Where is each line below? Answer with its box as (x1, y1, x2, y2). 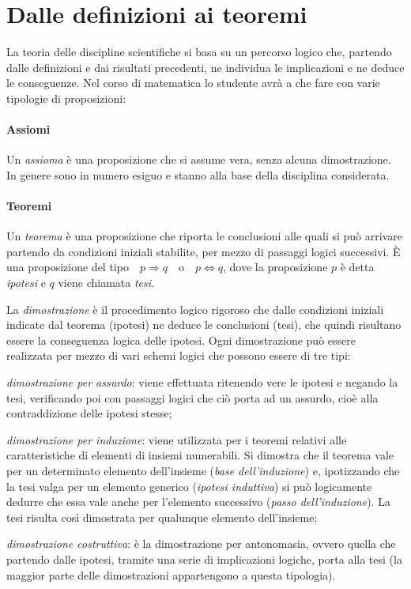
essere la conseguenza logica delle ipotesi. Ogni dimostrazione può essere (6, 331, 356, 348)
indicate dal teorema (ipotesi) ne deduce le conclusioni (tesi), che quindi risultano (6, 316, 402, 333)
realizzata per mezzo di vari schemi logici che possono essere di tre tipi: (6, 347, 351, 364)
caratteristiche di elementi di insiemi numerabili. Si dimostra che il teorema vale (6, 447, 394, 463)
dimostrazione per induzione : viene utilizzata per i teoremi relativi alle (6, 431, 347, 447)
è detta (340, 259, 375, 275)
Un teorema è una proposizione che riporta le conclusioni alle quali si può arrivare (6, 228, 402, 244)
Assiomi (6, 121, 51, 138)
